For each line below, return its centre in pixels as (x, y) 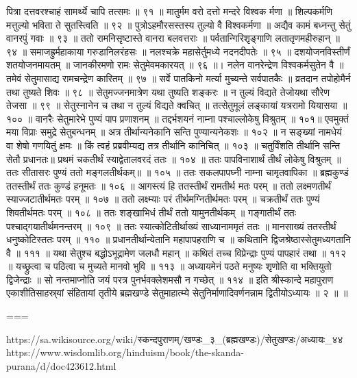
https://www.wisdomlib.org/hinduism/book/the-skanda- (125, 352)
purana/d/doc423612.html (61, 365)
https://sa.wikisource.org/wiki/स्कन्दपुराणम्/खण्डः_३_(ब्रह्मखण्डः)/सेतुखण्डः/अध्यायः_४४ (175, 339)
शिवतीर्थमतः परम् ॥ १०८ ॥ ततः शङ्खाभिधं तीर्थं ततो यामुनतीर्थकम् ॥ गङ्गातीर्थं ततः (151, 212)
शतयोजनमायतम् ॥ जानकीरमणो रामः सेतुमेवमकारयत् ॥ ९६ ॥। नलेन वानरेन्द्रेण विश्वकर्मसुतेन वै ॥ (175, 65)
